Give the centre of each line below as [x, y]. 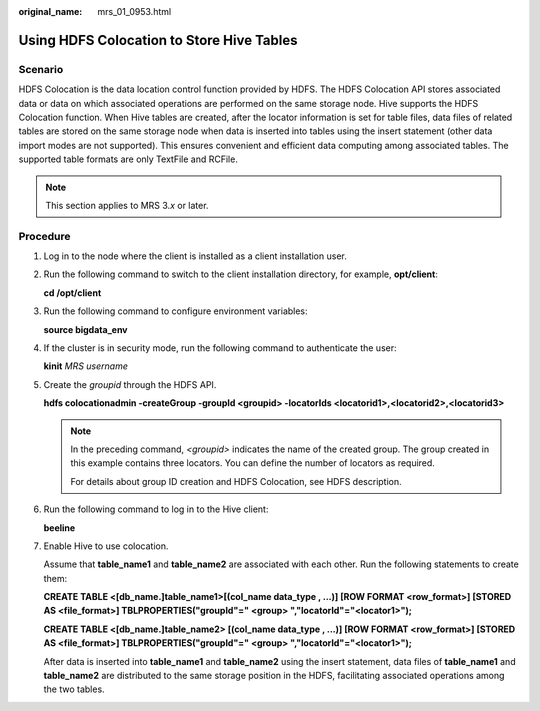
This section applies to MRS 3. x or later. [127, 205]
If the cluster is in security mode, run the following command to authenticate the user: [220, 347]
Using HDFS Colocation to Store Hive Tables [158, 40]
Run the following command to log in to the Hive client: [156, 509]
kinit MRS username [86, 366]
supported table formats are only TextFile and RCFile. [128, 159]
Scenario [41, 69]
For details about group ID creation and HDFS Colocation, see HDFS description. [236, 481]
